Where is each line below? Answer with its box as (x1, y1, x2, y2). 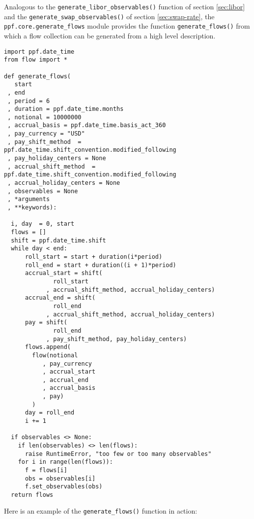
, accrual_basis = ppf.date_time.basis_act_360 (7, 122, 166, 129)
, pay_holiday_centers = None (7, 155, 106, 162)
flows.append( (25, 344, 71, 351)
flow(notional (32, 351, 78, 359)
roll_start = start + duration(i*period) (25, 253, 163, 260)
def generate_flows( (4, 72, 71, 80)
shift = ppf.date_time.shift (11, 237, 106, 244)
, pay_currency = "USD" (7, 130, 85, 138)
